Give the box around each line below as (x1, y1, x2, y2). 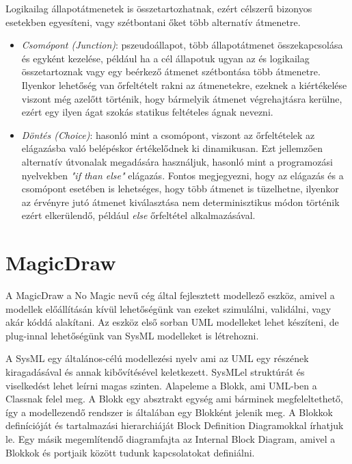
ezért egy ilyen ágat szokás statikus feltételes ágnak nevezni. (21, 105, 273, 119)
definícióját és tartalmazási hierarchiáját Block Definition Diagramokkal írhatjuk (5, 418, 344, 433)
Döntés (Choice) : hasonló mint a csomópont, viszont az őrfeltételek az (21, 127, 315, 142)
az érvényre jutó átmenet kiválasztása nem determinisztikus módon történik (21, 194, 340, 209)
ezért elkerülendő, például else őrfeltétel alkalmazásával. (21, 208, 256, 222)
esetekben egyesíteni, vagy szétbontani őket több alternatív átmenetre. (5, 14, 301, 29)
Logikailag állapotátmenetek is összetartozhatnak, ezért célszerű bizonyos (5, 1, 312, 15)
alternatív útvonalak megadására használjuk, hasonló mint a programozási (21, 154, 333, 168)
